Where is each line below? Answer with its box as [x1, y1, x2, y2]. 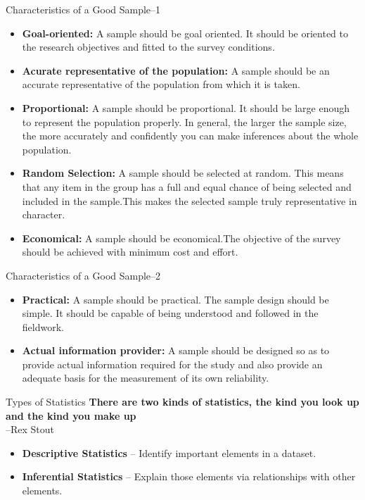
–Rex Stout [6, 422, 55, 437]
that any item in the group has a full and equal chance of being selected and [22, 179, 352, 194]
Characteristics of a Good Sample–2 [6, 268, 161, 282]
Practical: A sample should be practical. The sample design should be [22, 292, 329, 306]
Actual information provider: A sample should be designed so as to [22, 343, 330, 358]
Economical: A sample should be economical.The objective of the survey [22, 230, 341, 245]
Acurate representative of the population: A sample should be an [22, 63, 330, 77]
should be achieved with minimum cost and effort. [22, 244, 238, 259]
